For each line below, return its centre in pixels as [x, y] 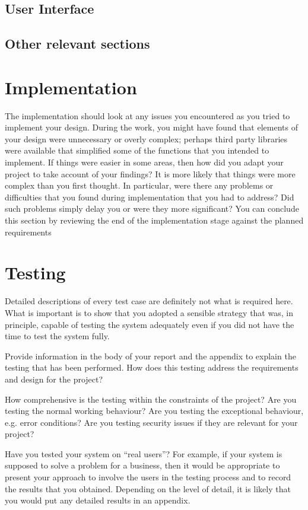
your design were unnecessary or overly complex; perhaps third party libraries [146, 138]
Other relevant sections [77, 44]
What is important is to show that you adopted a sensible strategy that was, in [149, 312]
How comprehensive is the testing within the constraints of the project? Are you [151, 399]
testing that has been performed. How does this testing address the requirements [152, 367]
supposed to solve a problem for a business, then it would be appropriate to [142, 465]
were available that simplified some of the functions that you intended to [137, 150]
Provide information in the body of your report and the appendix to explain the [150, 356]
